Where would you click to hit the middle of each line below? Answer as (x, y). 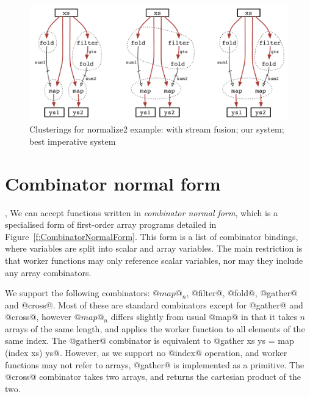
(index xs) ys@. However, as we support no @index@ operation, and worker (146, 353)
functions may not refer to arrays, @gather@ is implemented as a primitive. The (155, 364)
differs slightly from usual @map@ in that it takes (204, 317)
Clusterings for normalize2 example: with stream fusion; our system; (157, 129)
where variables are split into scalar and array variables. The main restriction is (154, 248)
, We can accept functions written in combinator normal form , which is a (142, 212)
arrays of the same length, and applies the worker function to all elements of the (155, 328)
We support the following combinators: (77, 293)
